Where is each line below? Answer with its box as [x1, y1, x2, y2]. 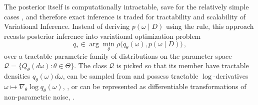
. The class [74, 60, 107, 71]
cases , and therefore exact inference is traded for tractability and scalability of [4, 11, 246, 21]
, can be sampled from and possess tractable [62, 70, 198, 81]
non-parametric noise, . [4, 91, 74, 102]
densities [4, 70, 30, 81]
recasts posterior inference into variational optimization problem [4, 30, 201, 41]
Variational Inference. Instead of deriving [4, 21, 130, 31]
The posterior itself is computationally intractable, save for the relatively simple [4, 1, 249, 11]
